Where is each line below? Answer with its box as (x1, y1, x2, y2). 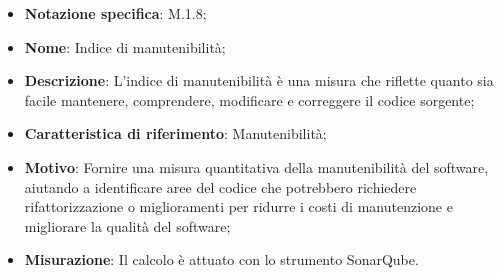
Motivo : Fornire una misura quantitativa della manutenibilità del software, (24, 156, 489, 177)
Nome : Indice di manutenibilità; (24, 36, 226, 57)
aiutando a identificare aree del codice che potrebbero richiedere (24, 176, 417, 197)
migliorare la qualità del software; (24, 215, 231, 236)
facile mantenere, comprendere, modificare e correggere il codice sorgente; (24, 89, 475, 110)
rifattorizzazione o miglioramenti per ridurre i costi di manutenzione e (24, 196, 453, 217)
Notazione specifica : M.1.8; (24, 3, 207, 23)
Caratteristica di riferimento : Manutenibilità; (24, 123, 327, 144)
